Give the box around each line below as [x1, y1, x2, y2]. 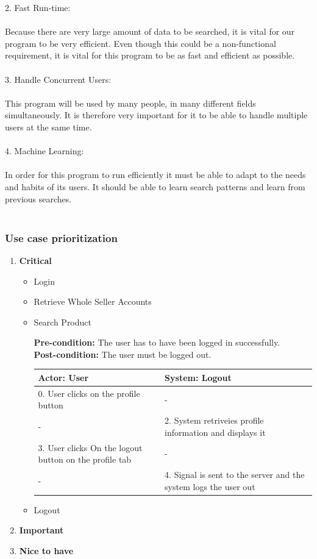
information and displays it [165, 425, 266, 438]
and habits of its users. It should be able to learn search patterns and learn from [5, 180, 305, 193]
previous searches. [5, 192, 72, 205]
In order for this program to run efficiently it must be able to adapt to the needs [5, 168, 306, 181]
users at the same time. [5, 120, 92, 133]
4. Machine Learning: [5, 144, 84, 157]
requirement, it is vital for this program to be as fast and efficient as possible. [5, 49, 295, 62]
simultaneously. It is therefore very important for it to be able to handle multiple [5, 109, 308, 121]
